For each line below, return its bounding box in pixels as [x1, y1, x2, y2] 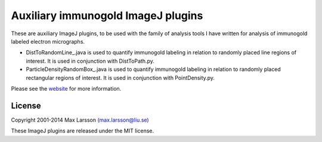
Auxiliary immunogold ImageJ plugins [11, 9, 203, 22]
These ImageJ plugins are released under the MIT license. [11, 127, 154, 134]
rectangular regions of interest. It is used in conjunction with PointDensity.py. [26, 74, 215, 81]
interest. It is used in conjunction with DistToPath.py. [26, 57, 154, 64]
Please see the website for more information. [11, 85, 122, 92]
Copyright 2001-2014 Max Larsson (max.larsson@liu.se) [11, 116, 149, 124]
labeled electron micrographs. [11, 38, 85, 45]
